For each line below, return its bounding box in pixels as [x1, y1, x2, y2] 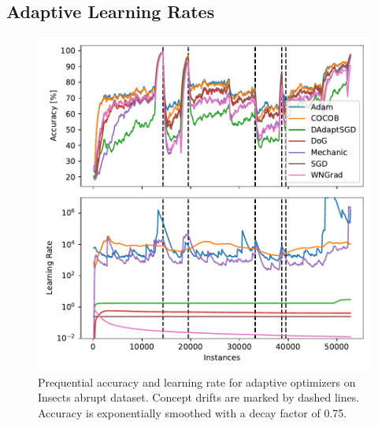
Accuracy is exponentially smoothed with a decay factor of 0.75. [38, 404, 347, 420]
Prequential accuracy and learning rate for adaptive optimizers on [38, 373, 356, 390]
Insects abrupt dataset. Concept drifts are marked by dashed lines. [38, 389, 360, 406]
